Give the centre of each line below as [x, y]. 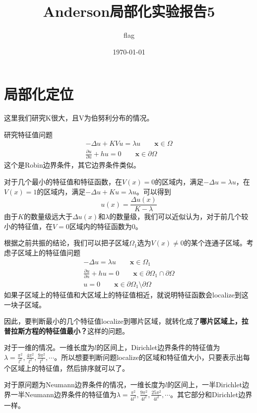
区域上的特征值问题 [49, 252]
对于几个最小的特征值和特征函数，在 [63, 181]
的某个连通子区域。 [215, 243]
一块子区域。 [25, 304]
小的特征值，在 [28, 226]
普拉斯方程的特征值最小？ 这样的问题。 [66, 330]
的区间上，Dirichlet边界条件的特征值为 [158, 347]
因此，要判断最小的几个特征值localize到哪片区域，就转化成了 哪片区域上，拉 [126, 321]
